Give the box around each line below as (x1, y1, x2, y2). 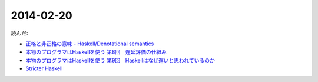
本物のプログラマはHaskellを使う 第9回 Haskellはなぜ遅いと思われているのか (25, 57, 215, 64)
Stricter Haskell (25, 65, 63, 72)
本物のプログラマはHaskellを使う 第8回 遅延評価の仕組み (25, 48, 167, 55)
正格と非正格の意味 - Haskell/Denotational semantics (25, 40, 154, 47)
